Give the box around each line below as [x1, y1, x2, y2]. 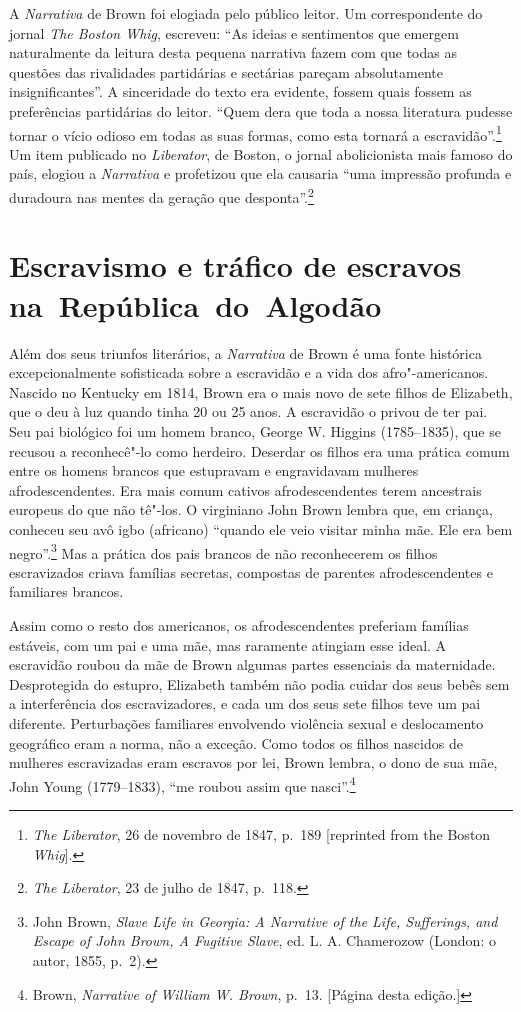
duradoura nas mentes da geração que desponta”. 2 [9, 184, 314, 207]
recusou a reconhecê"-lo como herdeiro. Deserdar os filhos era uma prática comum [9, 440, 510, 461]
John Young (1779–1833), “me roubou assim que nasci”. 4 [9, 772, 356, 796]
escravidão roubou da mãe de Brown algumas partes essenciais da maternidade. [9, 654, 496, 675]
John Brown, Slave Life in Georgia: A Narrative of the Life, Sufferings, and [32, 910, 498, 931]
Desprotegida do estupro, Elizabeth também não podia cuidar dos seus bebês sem [9, 673, 510, 694]
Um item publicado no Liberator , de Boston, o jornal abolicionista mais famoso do [9, 143, 513, 164]
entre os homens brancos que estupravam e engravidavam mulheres [9, 460, 419, 481]
